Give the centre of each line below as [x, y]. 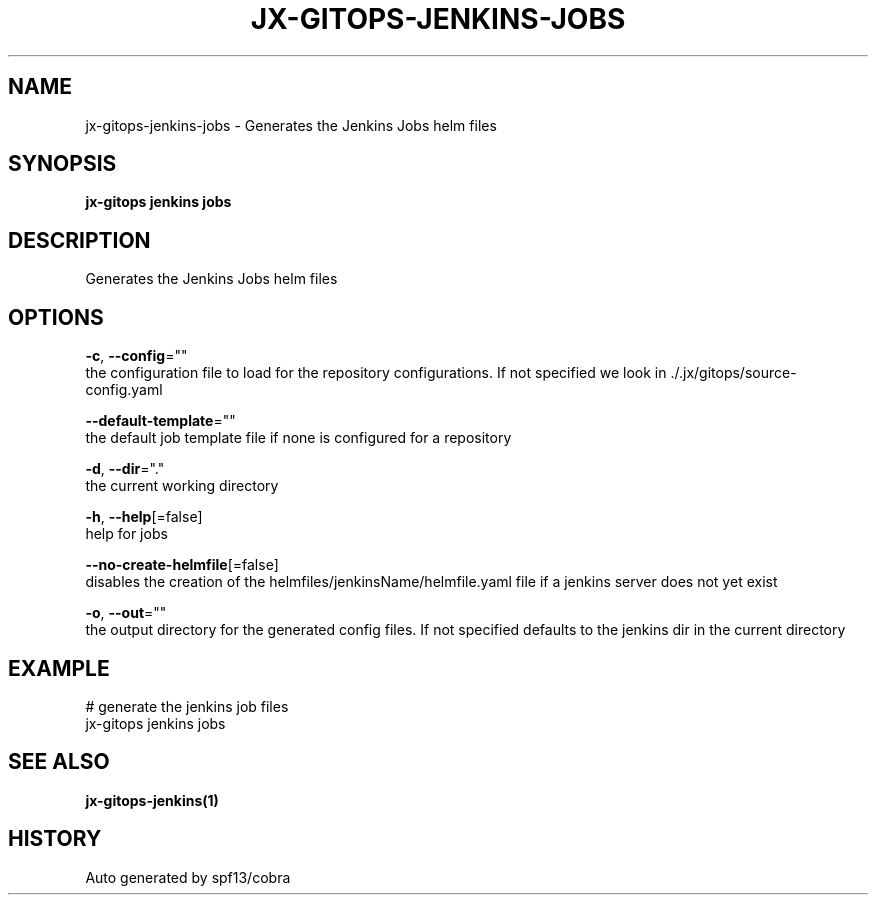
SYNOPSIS [62, 164]
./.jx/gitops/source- [733, 373]
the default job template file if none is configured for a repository [298, 438]
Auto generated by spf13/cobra [188, 877]
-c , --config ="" [136, 356]
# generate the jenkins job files [187, 706]
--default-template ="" [160, 421]
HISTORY [55, 839]
